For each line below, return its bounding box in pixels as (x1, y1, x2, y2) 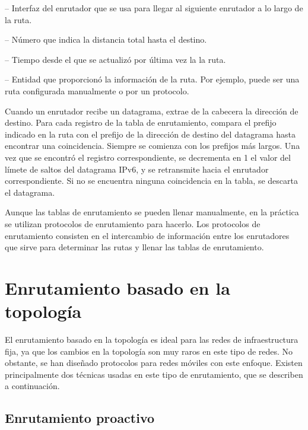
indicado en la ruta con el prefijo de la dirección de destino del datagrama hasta (5, 128, 296, 140)
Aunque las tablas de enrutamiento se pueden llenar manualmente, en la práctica (5, 206, 299, 218)
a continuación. (5, 380, 60, 392)
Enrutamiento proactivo (5, 409, 155, 427)
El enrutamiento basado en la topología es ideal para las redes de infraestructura (5, 333, 299, 345)
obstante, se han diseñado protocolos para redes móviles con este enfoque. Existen (5, 356, 303, 369)
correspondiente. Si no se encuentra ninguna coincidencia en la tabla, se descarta (5, 174, 298, 187)
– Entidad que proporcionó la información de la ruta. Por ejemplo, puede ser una (5, 73, 300, 85)
